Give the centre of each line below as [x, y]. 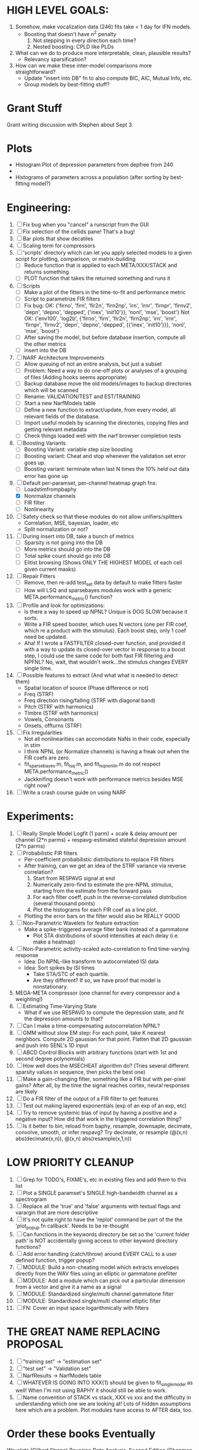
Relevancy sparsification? [55, 59]
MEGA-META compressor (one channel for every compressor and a [97, 993]
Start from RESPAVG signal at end [74, 879]
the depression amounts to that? [63, 1019]
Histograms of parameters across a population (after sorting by [92, 177]
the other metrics [45, 344]
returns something [47, 272]
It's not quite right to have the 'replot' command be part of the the [103, 1220]
